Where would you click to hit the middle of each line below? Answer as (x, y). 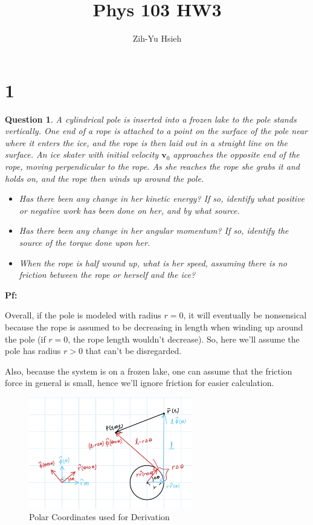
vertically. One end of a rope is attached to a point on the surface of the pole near (156, 131)
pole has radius (33, 351)
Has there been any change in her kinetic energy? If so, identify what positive (162, 198)
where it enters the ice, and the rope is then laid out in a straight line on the (147, 142)
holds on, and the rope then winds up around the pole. (105, 178)
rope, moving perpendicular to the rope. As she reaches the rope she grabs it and (152, 166)
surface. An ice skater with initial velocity (82, 154)
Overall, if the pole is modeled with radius (83, 315)
